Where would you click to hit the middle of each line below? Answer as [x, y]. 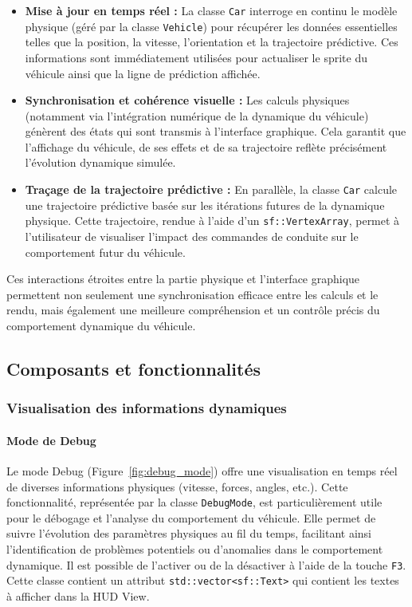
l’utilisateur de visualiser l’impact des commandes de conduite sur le [192, 236]
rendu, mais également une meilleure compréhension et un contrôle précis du [193, 310]
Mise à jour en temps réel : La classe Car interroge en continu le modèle [211, 10]
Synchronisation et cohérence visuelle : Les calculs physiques [187, 100]
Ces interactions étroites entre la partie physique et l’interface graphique [183, 279]
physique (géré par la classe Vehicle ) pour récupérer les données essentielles [211, 26]
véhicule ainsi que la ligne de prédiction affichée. [143, 73]
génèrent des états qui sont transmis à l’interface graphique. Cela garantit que [216, 131]
